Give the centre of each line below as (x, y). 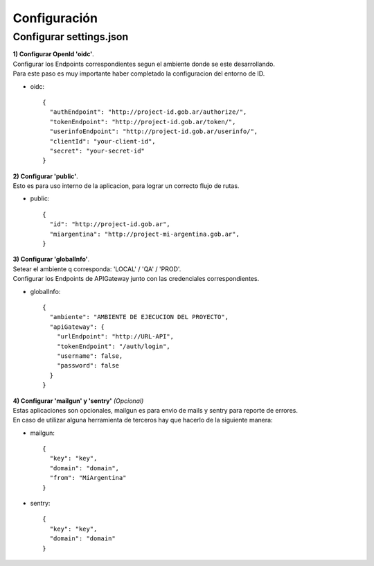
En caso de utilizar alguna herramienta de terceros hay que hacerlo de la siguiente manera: (143, 420)
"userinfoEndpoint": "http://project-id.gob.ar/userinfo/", (154, 131)
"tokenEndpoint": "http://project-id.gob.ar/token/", (143, 122)
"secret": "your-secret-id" (97, 151)
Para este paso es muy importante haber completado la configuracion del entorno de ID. (139, 74)
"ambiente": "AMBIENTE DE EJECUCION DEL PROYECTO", (139, 317)
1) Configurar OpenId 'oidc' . (54, 54)
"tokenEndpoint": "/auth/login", (114, 346)
